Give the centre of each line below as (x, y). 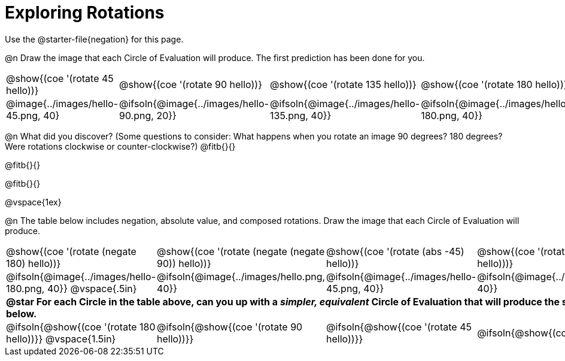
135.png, (289, 115)
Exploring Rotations (85, 13)
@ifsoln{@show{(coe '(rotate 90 (230, 327)
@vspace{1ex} (33, 202)
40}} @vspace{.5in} (92, 288)
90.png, (136, 115)
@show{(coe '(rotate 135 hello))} (343, 84)
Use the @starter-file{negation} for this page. (94, 39)
